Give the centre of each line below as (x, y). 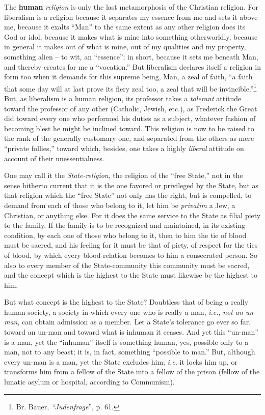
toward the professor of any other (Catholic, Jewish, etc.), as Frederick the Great (131, 108)
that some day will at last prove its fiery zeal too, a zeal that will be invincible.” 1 (130, 87)
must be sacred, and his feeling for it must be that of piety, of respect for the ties (131, 245)
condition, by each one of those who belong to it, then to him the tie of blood (125, 235)
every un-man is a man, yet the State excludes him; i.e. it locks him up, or (121, 361)
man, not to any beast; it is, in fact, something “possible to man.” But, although (130, 352)
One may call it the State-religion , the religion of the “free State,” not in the (124, 175)
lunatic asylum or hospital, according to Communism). (89, 382)
